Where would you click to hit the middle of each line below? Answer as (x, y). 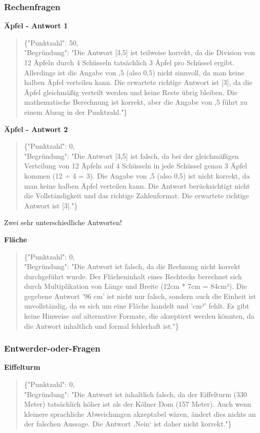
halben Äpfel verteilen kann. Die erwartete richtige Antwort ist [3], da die (138, 82)
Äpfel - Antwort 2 (36, 129)
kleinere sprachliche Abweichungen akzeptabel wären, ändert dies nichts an (140, 414)
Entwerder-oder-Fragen (52, 348)
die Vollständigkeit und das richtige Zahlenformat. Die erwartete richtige (137, 196)
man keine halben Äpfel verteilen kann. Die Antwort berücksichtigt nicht (137, 185)
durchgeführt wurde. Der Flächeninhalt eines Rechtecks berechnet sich (133, 276)
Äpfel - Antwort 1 (36, 26)
